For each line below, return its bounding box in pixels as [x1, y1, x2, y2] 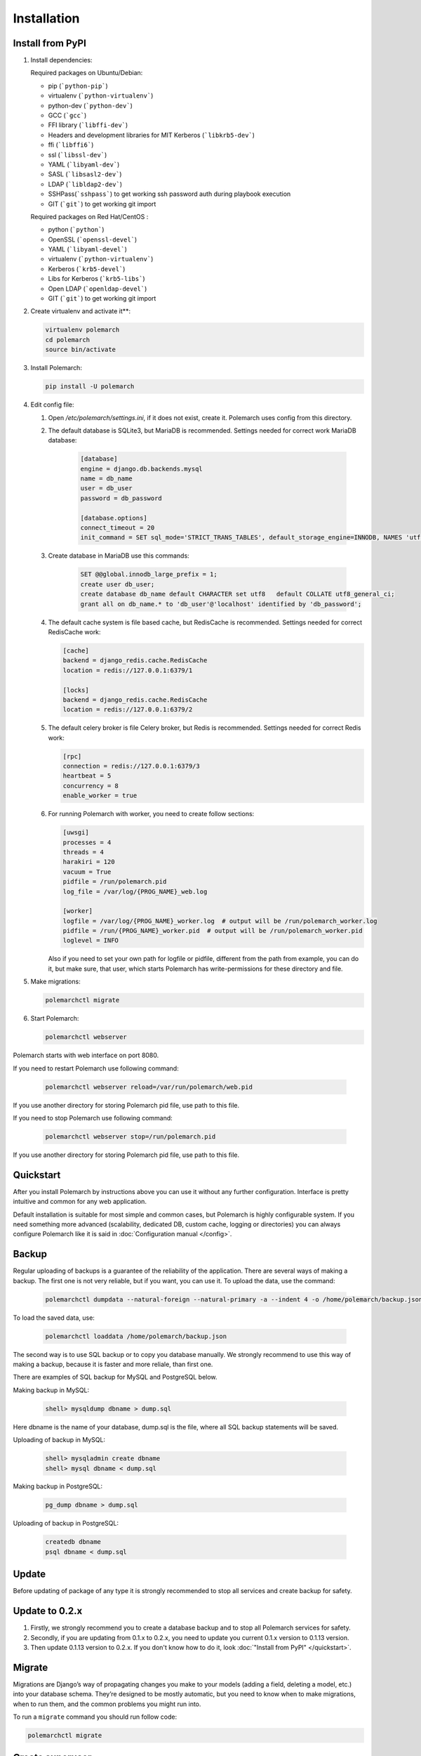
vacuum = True [62, 867, 112, 876]
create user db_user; [80, 580, 155, 588]
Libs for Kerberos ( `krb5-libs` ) [48, 275, 145, 283]
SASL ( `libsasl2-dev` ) [48, 170, 122, 178]
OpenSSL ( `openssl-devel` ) [48, 235, 138, 244]
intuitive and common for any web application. [13, 1198, 147, 1206]
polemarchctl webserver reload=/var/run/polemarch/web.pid [45, 1082, 253, 1091]
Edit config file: [30, 400, 74, 409]
